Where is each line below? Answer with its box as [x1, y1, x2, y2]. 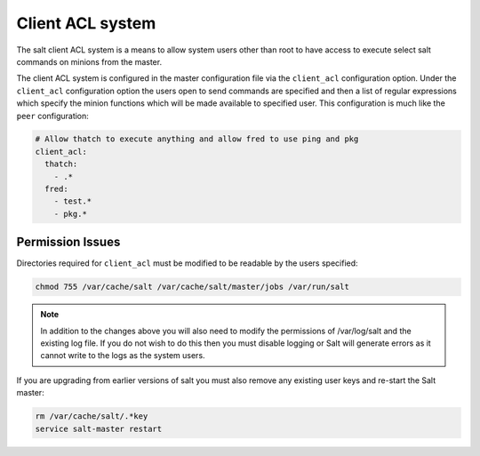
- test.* [53, 196, 92, 206]
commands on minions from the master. [16, 56, 163, 67]
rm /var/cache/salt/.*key [35, 412, 148, 421]
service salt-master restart [35, 423, 163, 434]
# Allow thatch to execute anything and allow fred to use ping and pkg [35, 134, 359, 144]
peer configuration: [16, 110, 89, 121]
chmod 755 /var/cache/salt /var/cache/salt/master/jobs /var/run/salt [35, 282, 350, 292]
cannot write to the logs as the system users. [40, 350, 205, 361]
